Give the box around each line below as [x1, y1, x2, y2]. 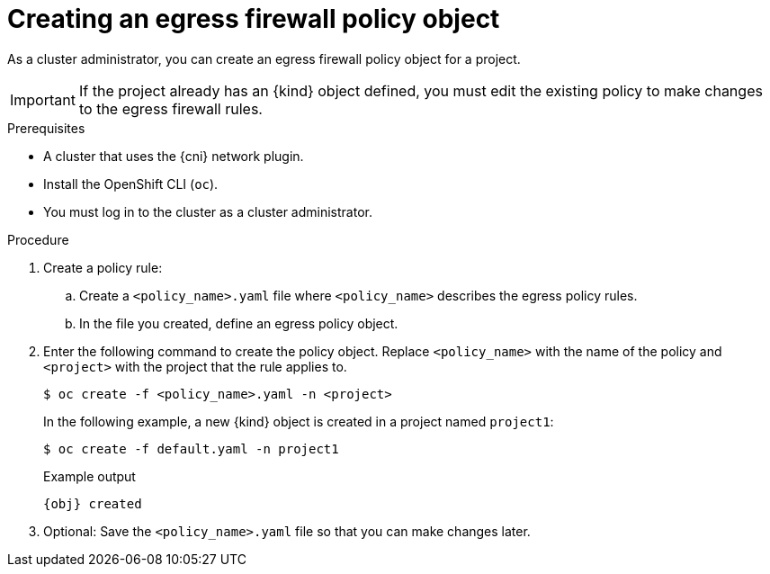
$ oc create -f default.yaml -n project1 [43, 441, 339, 456]
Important [10, 90, 76, 109]
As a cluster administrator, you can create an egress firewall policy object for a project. [7, 50, 521, 67]
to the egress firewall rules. [78, 99, 263, 118]
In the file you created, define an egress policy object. [79, 315, 398, 331]
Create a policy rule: [43, 259, 163, 275]
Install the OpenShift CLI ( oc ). [43, 175, 219, 192]
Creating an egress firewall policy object [7, 4, 500, 34]
